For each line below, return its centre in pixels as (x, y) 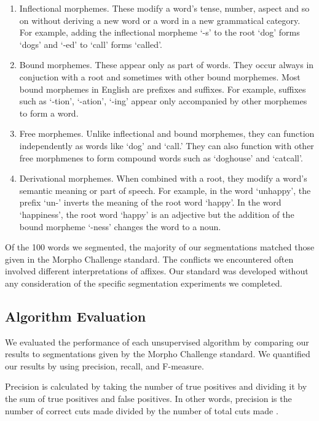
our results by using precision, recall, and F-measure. (104, 365)
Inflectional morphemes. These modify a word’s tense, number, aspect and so (164, 8)
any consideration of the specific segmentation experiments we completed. (144, 283)
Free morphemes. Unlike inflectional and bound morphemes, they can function (167, 133)
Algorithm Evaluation (76, 316)
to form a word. (49, 113)
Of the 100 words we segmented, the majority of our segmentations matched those (160, 247)
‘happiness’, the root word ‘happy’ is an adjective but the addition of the (157, 214)
